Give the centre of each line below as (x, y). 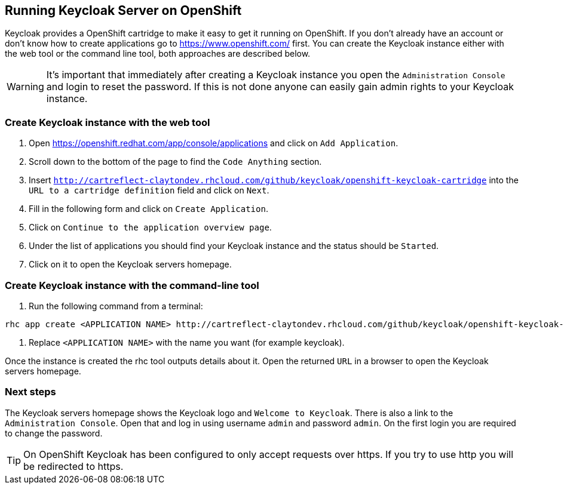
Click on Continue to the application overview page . (150, 227)
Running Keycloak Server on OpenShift (123, 10)
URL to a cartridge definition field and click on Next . (149, 190)
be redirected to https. (73, 466)
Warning (25, 87)
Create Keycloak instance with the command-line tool (132, 285)
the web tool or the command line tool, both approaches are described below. (158, 54)
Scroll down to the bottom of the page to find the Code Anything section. (175, 162)
